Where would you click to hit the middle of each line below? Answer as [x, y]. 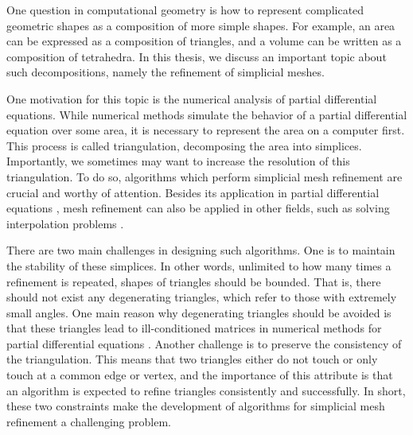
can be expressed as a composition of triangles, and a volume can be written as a [204, 41]
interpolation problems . [65, 223]
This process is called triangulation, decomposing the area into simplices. [184, 145]
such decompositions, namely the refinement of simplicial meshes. [166, 72]
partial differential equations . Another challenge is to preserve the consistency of [204, 343]
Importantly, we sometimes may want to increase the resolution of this [178, 161]
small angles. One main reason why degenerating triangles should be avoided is [199, 312]
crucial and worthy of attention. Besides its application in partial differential [193, 192]
